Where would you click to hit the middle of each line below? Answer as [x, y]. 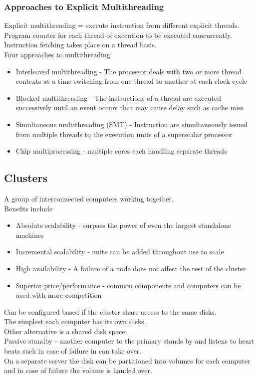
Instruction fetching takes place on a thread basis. [80, 45]
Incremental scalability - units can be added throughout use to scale [120, 252]
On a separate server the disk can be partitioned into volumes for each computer [128, 360]
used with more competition [59, 295]
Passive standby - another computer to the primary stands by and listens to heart [129, 341]
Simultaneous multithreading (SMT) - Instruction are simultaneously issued [131, 124]
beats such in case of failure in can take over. [73, 351]
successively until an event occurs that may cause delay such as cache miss [130, 107]
